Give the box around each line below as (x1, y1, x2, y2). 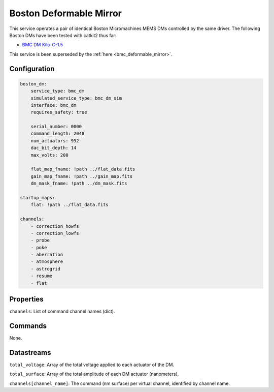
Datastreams (9, 348, 51, 357)
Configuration (9, 64, 55, 73)
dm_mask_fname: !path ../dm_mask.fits (30, 180, 127, 187)
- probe (30, 237, 50, 244)
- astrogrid (30, 266, 61, 272)
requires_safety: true (30, 109, 87, 115)
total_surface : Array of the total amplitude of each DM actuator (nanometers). (9, 371, 179, 377)
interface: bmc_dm (30, 102, 77, 108)
